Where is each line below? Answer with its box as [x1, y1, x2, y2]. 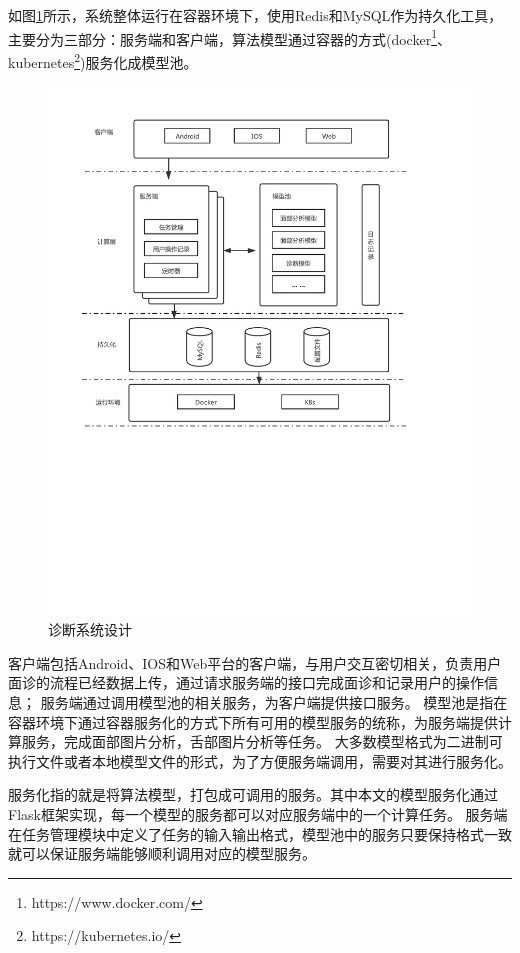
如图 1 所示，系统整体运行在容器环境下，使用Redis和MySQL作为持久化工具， [8, 5, 503, 25]
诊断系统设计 [48, 619, 132, 640]
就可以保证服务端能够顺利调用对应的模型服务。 [8, 843, 316, 864]
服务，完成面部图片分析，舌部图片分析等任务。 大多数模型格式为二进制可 [21, 731, 503, 752]
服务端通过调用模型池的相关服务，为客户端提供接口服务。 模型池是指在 [40, 691, 508, 712]
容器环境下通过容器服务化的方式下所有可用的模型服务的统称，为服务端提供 [8, 711, 498, 732]
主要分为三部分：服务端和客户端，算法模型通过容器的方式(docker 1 [8, 25, 437, 49]
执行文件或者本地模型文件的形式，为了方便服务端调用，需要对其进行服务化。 [8, 750, 512, 771]
